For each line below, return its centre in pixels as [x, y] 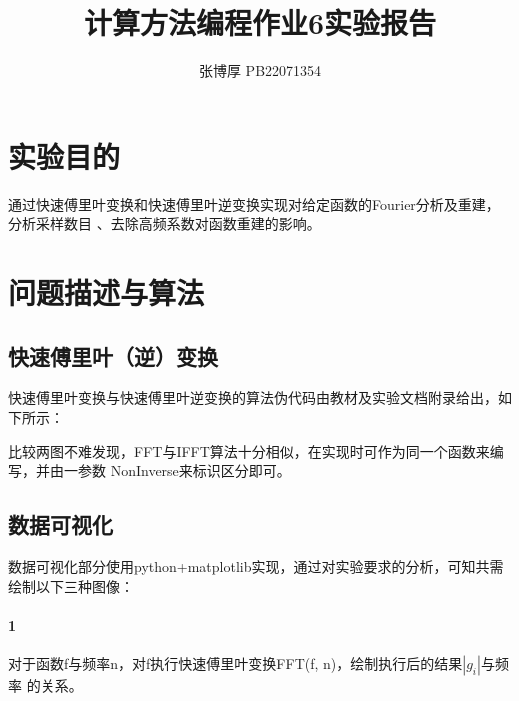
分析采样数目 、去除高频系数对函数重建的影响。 [164, 223]
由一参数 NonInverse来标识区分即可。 [170, 470]
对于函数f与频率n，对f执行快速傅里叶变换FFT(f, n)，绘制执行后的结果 [235, 662]
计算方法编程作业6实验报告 [260, 22]
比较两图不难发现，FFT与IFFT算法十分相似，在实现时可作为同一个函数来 [249, 450]
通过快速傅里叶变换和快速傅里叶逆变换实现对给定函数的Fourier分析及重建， [254, 203]
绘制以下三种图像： [71, 585]
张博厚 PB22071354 [260, 70]
